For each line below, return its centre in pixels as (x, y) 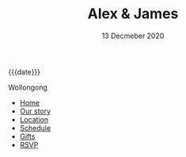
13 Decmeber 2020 (133, 36)
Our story (35, 111)
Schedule (35, 128)
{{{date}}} (25, 71)
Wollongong (28, 87)
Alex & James (133, 14)
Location (34, 119)
